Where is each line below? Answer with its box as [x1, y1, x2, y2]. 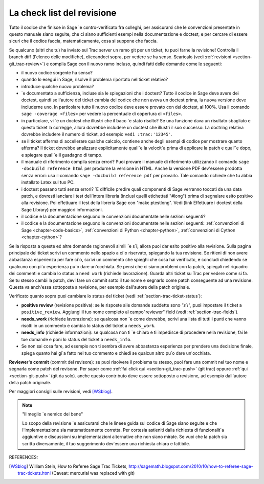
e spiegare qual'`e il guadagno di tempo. [21, 152, 103, 158]
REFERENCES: [9, 454, 38, 460]
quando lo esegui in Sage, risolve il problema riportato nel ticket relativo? [21, 76, 168, 83]
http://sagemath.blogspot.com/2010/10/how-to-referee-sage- [129, 463, 254, 469]
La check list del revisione [9, 7, 117, 18]
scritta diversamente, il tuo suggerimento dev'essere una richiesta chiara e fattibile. [22, 440, 190, 446]
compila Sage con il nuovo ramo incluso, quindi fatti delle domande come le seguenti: [49, 61, 222, 67]
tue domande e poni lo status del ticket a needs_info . [21, 336, 132, 342]
